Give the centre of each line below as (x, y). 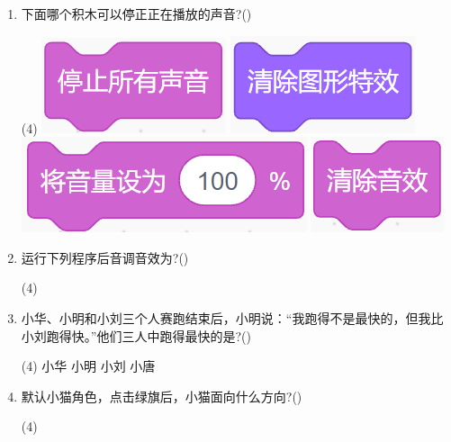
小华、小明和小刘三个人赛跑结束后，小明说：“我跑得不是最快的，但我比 (232, 317)
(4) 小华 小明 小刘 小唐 (88, 366)
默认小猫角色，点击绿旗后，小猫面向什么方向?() (162, 396)
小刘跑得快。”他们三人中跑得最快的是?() (136, 335)
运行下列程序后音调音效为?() (105, 257)
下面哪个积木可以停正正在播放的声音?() (136, 14)
